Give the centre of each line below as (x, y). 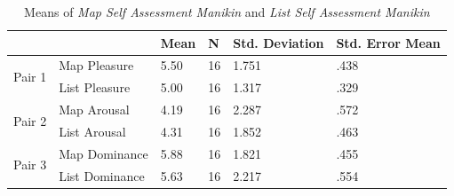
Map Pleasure (96, 65)
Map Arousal (94, 110)
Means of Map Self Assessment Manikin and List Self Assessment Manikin (227, 12)
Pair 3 (30, 165)
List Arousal (92, 131)
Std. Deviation (279, 42)
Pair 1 (30, 76)
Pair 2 (30, 120)
